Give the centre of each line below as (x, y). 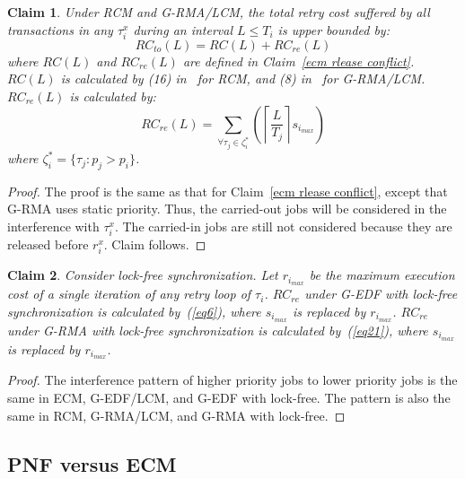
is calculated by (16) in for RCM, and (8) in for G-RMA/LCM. (243, 78)
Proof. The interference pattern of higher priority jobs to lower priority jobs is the (232, 380)
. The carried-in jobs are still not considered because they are (283, 226)
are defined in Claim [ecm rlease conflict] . (298, 61)
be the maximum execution (382, 275)
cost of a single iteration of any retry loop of (129, 294)
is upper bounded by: (333, 29)
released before (48, 244)
